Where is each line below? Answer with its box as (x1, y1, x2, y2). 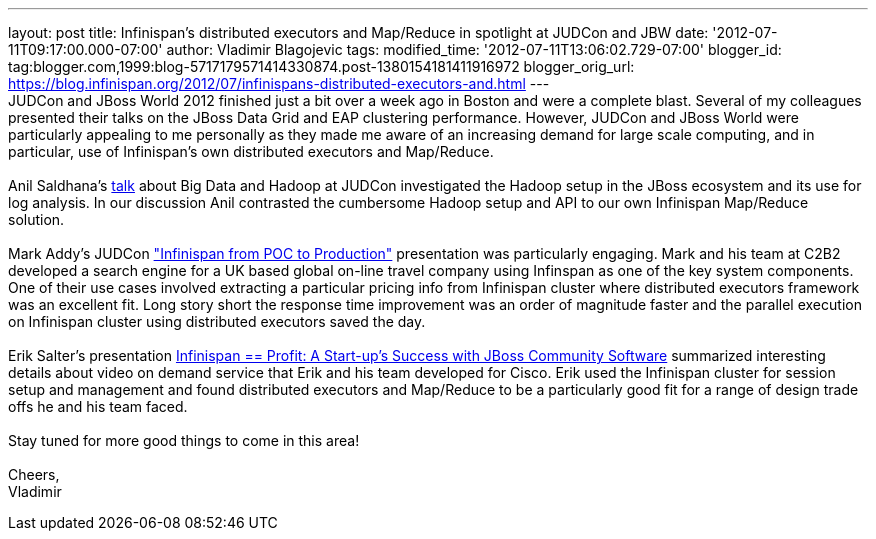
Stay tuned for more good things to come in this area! (8, 432, 360, 449)
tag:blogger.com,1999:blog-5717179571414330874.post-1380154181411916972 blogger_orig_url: (8, 58, 635, 75)
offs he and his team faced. (8, 398, 188, 415)
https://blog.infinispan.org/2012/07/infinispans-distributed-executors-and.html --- (8, 75, 550, 92)
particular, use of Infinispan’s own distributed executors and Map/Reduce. (8, 143, 494, 160)
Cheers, (8, 466, 60, 483)
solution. (8, 211, 65, 228)
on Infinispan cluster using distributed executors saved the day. (8, 313, 426, 330)
